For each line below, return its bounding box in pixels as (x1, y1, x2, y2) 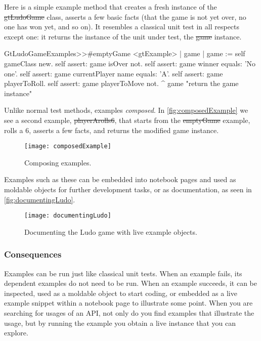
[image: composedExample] (24, 143, 111, 150)
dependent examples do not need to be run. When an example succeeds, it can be (4, 278, 257, 288)
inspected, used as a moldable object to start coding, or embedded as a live (4, 287, 237, 298)
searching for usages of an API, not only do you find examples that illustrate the (4, 308, 254, 318)
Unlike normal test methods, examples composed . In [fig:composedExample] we (4, 105, 248, 115)
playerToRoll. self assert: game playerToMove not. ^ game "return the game (4, 78, 239, 89)
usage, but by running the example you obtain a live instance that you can (4, 317, 236, 328)
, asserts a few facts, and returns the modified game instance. (29, 124, 219, 135)
